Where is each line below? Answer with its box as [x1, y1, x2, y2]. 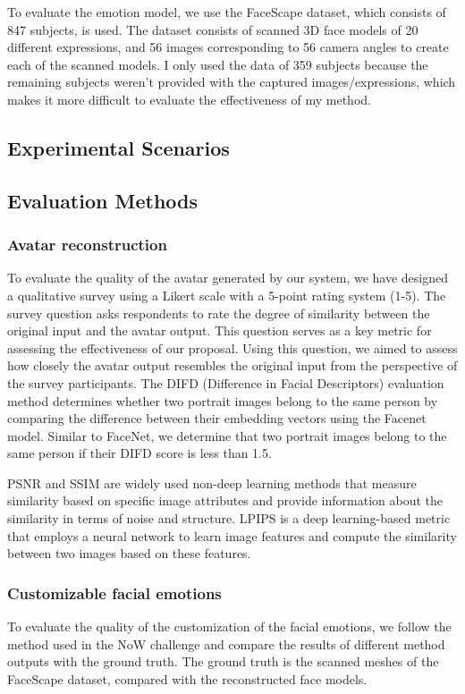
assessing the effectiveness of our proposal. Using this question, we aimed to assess [7, 338, 458, 357]
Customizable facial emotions [7, 581, 222, 604]
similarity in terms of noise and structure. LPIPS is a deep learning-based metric [7, 509, 451, 528]
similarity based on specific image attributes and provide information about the [7, 491, 444, 510]
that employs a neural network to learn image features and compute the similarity [7, 526, 457, 545]
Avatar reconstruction [7, 233, 167, 256]
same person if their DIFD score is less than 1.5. [7, 444, 272, 462]
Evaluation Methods [7, 186, 199, 214]
